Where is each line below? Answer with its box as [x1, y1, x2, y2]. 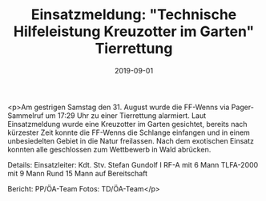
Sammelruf [7, 110, 44, 120]
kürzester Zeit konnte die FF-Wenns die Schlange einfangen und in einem [7, 128, 250, 137]
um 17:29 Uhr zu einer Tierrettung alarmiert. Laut [45, 110, 207, 120]
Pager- [231, 102, 254, 112]
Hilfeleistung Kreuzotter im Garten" [13, 22, 255, 41]
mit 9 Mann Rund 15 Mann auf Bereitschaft [7, 168, 148, 178]
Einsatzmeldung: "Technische [30, 6, 237, 24]
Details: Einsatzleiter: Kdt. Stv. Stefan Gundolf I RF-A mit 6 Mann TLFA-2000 [7, 160, 259, 169]
